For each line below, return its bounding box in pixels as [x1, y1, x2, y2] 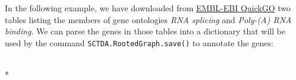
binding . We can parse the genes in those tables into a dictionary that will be [5, 25, 286, 37]
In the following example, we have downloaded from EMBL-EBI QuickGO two [5, 2, 291, 14]
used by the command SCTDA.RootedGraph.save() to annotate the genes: [5, 36, 273, 49]
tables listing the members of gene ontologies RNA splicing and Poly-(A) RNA [5, 13, 292, 25]
